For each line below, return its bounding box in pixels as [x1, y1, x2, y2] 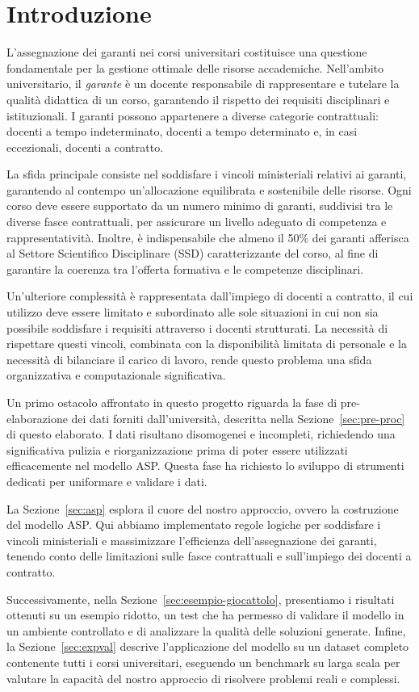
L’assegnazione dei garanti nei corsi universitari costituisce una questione [6, 44, 367, 61]
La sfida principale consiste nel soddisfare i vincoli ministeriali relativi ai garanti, [6, 166, 407, 182]
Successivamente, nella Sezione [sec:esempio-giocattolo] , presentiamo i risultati [6, 590, 395, 607]
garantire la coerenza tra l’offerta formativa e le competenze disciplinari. [6, 260, 364, 277]
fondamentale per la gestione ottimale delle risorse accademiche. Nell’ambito [6, 59, 383, 76]
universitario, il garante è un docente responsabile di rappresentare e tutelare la [6, 75, 400, 92]
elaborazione [6, 409, 68, 426]
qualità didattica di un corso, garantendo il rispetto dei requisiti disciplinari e [6, 90, 390, 107]
